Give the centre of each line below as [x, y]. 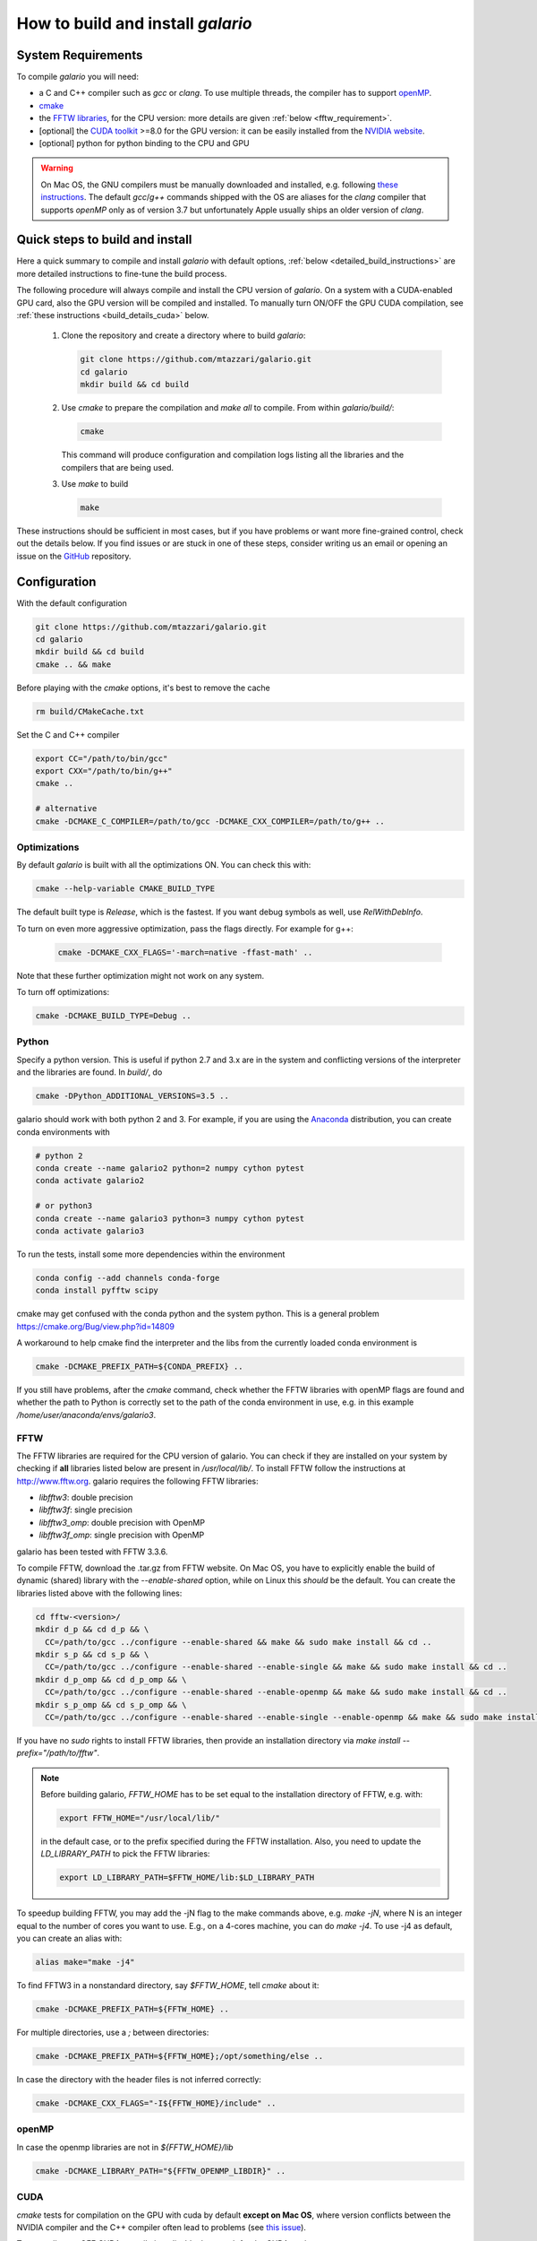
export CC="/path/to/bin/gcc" [102, 758]
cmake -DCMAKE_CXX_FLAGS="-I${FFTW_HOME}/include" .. [156, 2103]
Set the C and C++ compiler [68, 734]
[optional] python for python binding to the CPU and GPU [144, 143]
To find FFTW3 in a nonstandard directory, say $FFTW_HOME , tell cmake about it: [168, 1986]
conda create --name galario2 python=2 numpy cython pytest [170, 1168]
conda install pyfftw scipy [97, 1290]
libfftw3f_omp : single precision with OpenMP [122, 1535]
